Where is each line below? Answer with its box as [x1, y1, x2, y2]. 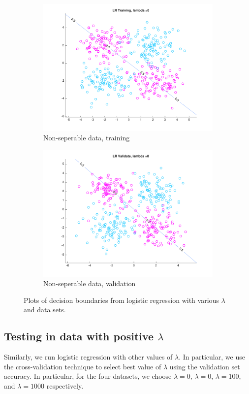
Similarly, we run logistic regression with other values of [4, 352, 173, 362]
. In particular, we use [179, 352, 245, 362]
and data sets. [24, 304, 66, 315]
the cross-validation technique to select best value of [4, 361, 161, 371]
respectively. [46, 380, 84, 391]
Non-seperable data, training [43, 132, 130, 143]
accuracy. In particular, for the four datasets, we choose [4, 371, 172, 381]
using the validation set [169, 361, 240, 371]
